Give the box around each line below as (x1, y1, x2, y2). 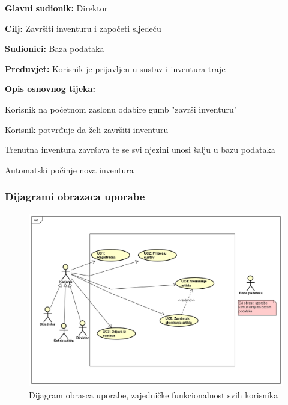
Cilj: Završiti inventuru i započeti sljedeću (5, 22, 161, 34)
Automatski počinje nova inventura (5, 163, 134, 176)
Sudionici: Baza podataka (5, 42, 104, 55)
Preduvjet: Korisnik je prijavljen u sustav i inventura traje (5, 62, 226, 75)
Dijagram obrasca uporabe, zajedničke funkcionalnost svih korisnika (29, 388, 278, 401)
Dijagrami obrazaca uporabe (5, 189, 145, 204)
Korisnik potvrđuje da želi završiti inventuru (5, 123, 169, 135)
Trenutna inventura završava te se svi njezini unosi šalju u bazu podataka (5, 143, 275, 156)
